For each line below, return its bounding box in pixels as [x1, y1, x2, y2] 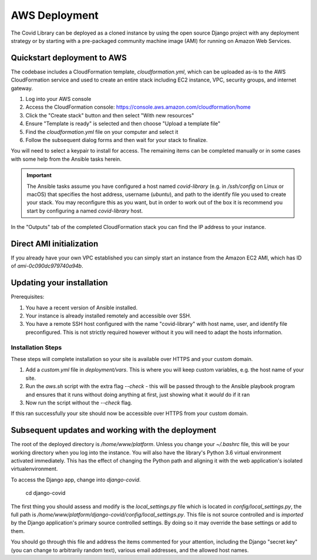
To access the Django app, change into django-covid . [11, 476, 141, 483]
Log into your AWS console [25, 96, 92, 103]
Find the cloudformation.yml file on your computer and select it [25, 128, 178, 135]
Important [26, 172, 52, 179]
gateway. [11, 85, 33, 92]
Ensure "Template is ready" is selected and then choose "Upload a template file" [25, 120, 221, 127]
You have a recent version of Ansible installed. [25, 304, 138, 311]
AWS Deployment [11, 9, 99, 22]
